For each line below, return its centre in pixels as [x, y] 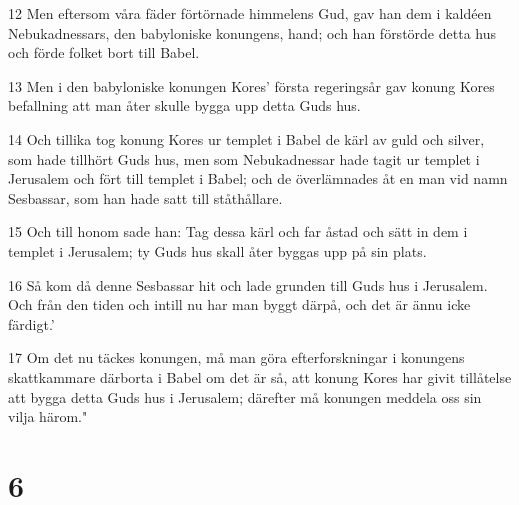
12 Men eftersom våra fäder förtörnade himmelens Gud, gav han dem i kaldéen [250, 13]
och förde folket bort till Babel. [104, 52]
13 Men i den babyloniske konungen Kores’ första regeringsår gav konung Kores [251, 85]
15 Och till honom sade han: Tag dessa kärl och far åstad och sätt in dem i [238, 231]
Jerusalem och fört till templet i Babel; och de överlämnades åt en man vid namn [258, 178]
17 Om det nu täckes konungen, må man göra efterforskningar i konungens [236, 357]
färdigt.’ [31, 323]
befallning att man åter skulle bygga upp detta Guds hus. [184, 105]
